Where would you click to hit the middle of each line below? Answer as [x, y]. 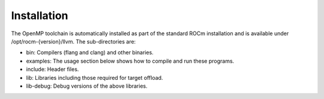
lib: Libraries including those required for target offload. [94, 78]
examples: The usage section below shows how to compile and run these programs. [130, 61]
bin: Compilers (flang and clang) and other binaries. [90, 52]
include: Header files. [52, 69]
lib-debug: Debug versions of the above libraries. [87, 86]
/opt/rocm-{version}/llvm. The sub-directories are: [73, 41]
